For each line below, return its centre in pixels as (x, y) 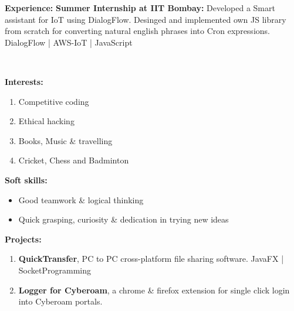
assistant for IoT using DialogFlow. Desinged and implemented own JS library (146, 19)
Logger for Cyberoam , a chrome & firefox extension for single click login (154, 290)
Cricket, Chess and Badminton (74, 160)
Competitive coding (54, 101)
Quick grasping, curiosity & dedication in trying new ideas (124, 219)
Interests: (24, 81)
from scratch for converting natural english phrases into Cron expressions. (137, 31)
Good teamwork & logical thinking (81, 199)
